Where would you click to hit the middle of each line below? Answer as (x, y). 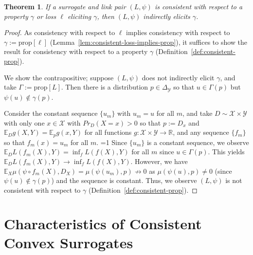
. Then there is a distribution (105, 87)
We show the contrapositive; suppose (59, 77)
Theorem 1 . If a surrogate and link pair (65, 6)
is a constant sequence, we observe (198, 142)
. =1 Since (112, 142)
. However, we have (159, 161)
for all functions (108, 132)
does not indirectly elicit (178, 77)
